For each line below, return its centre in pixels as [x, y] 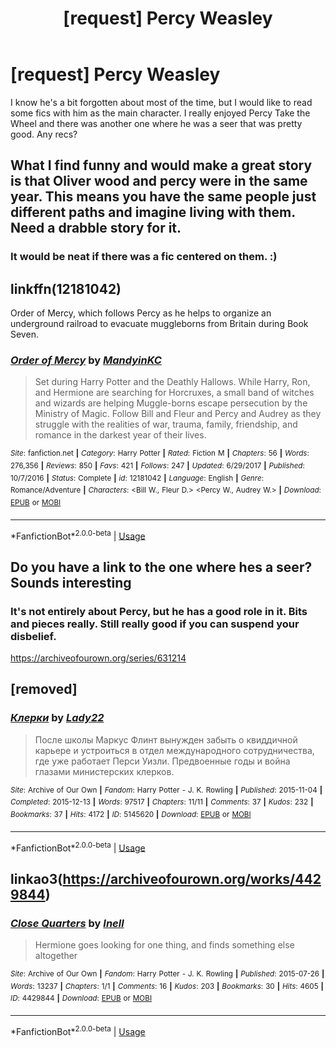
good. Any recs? [44, 134]
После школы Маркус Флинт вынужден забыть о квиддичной [166, 739]
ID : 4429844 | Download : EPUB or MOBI [81, 998]
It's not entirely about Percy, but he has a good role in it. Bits [159, 611]
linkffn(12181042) [66, 288]
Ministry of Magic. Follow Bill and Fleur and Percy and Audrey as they [178, 414]
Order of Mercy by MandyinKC [86, 360]
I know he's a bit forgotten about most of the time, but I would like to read [161, 102]
